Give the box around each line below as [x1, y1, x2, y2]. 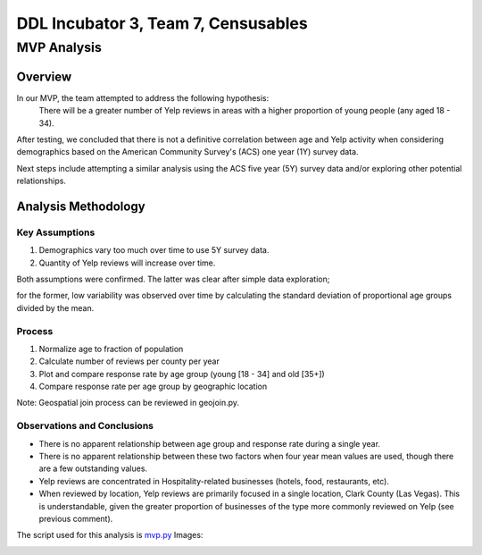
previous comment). [38, 513, 113, 524]
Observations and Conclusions [16, 420, 154, 433]
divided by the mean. [16, 302, 95, 313]
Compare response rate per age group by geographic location [38, 381, 268, 392]
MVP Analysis [16, 39, 102, 55]
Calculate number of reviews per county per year [38, 356, 220, 366]
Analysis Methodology [16, 198, 146, 214]
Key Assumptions [16, 226, 96, 239]
